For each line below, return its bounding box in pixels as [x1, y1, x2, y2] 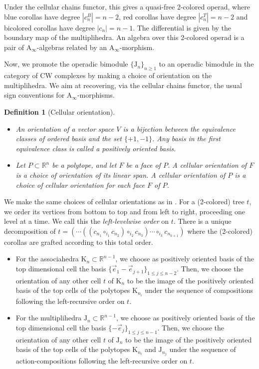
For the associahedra [15, 253, 79, 264]
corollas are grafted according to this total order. [4, 236, 153, 247]
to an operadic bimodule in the [159, 59, 254, 69]
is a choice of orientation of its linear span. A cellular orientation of [15, 169, 226, 180]
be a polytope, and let [52, 160, 117, 170]
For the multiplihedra [15, 312, 82, 323]
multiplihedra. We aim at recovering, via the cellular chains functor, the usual [4, 80, 242, 90]
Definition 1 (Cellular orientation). [4, 106, 115, 117]
